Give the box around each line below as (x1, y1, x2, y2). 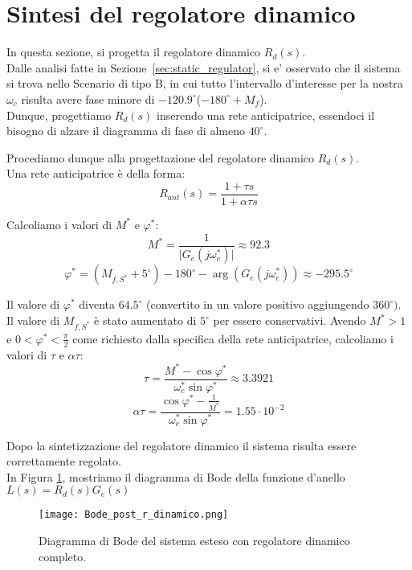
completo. (39, 547, 87, 564)
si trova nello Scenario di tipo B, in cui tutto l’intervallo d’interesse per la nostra (6, 75, 403, 92)
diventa (79, 296, 116, 313)
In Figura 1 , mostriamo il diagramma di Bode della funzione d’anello (6, 468, 345, 485)
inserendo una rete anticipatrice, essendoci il (157, 106, 375, 123)
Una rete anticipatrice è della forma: (6, 165, 186, 182)
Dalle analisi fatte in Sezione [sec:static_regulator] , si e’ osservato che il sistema (6, 59, 401, 76)
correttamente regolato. (6, 453, 121, 470)
